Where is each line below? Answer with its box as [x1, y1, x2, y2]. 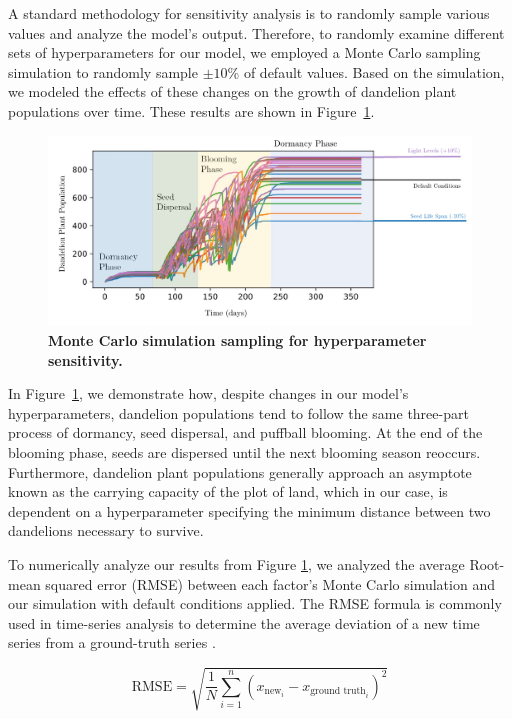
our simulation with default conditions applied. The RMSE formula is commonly [8, 593, 502, 614]
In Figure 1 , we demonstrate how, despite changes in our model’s [8, 383, 409, 404]
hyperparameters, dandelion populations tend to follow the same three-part [8, 402, 469, 423]
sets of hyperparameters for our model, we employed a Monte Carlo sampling [8, 42, 481, 63]
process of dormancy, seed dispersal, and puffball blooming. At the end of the [8, 422, 483, 443]
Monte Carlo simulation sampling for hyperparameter [48, 330, 427, 351]
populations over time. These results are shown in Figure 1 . [8, 100, 375, 121]
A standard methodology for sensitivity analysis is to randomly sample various [8, 3, 490, 23]
